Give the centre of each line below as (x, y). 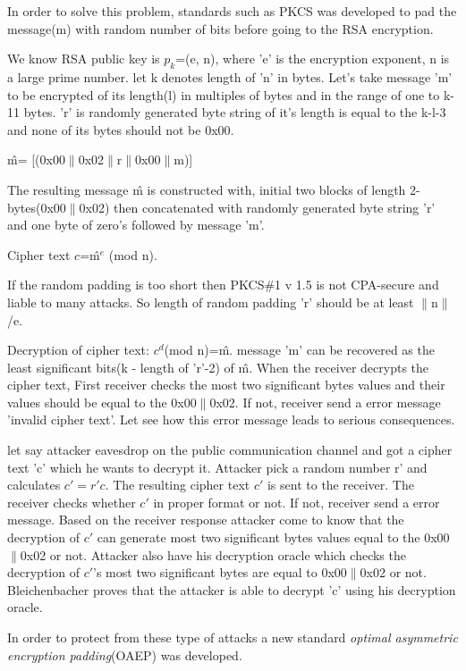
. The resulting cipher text (178, 485)
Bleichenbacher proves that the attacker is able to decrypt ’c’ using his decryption (232, 589)
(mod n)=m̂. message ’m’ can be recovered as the (299, 350)
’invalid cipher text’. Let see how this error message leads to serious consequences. (231, 419)
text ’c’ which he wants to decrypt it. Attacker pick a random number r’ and (217, 467)
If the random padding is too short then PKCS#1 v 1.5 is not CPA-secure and (223, 285)
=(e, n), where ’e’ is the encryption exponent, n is (313, 59)
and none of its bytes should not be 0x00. (121, 129)
